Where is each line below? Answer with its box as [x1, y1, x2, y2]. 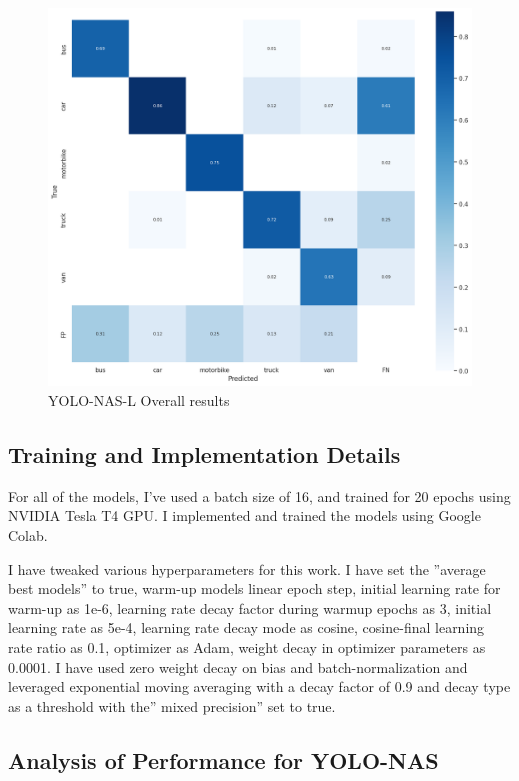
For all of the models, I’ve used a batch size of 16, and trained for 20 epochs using [8, 485, 511, 506]
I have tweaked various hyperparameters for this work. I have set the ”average [8, 558, 486, 579]
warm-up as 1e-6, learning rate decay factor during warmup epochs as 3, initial [8, 597, 492, 618]
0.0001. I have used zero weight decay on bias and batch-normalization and [8, 656, 468, 677]
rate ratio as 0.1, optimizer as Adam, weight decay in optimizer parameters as [8, 637, 486, 657]
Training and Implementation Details [8, 439, 401, 470]
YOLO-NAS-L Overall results [48, 390, 230, 411]
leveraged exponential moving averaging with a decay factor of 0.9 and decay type [8, 676, 511, 697]
